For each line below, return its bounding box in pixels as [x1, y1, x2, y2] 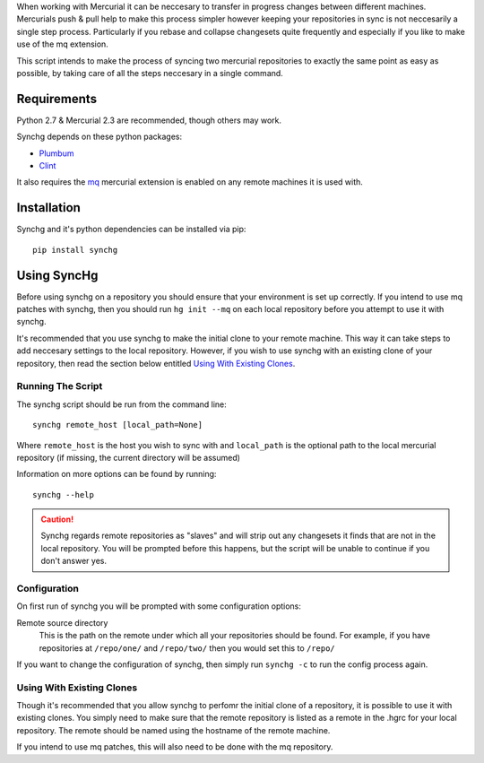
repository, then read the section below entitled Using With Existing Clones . [16, 358, 296, 368]
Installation [16, 200, 81, 215]
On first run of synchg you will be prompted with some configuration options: [16, 601, 302, 611]
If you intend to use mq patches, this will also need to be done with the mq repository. [16, 741, 333, 752]
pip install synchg [32, 245, 118, 255]
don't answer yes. [40, 556, 108, 567]
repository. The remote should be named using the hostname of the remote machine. [16, 724, 331, 735]
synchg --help [32, 490, 94, 499]
